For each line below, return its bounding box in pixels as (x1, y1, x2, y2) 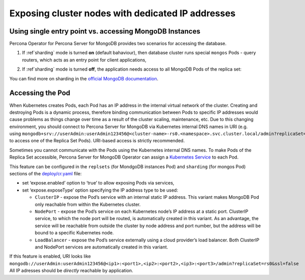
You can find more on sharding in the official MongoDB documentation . (9, 75, 159, 81)
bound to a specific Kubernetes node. (35, 230, 114, 236)
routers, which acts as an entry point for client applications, (22, 56, 147, 63)
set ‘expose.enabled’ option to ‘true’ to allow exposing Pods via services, (22, 180, 175, 186)
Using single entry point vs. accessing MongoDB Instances (9, 27, 201, 36)
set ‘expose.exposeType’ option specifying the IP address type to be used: (22, 187, 178, 193)
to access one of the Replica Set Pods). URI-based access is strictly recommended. (9, 138, 185, 144)
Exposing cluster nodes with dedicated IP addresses (9, 8, 236, 19)
